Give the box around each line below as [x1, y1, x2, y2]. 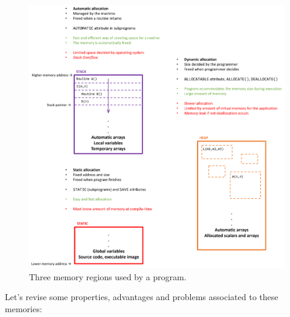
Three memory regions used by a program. [29, 270, 187, 283]
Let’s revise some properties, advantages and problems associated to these [5, 290, 279, 303]
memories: [5, 303, 42, 315]
